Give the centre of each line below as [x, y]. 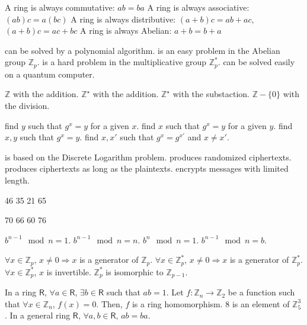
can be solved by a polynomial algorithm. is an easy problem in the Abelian [143, 50]
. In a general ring [38, 315]
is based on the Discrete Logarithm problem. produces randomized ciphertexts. [148, 157]
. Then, [109, 303]
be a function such [261, 292]
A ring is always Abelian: [126, 30]
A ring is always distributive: [123, 19]
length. [17, 180]
